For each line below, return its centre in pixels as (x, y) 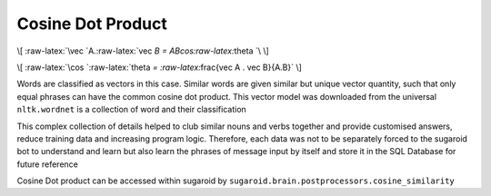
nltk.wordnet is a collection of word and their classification (132, 110)
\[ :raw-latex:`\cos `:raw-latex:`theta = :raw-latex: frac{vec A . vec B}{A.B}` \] (159, 67)
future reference (48, 164)
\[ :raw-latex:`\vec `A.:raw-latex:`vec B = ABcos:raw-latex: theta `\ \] (143, 51)
